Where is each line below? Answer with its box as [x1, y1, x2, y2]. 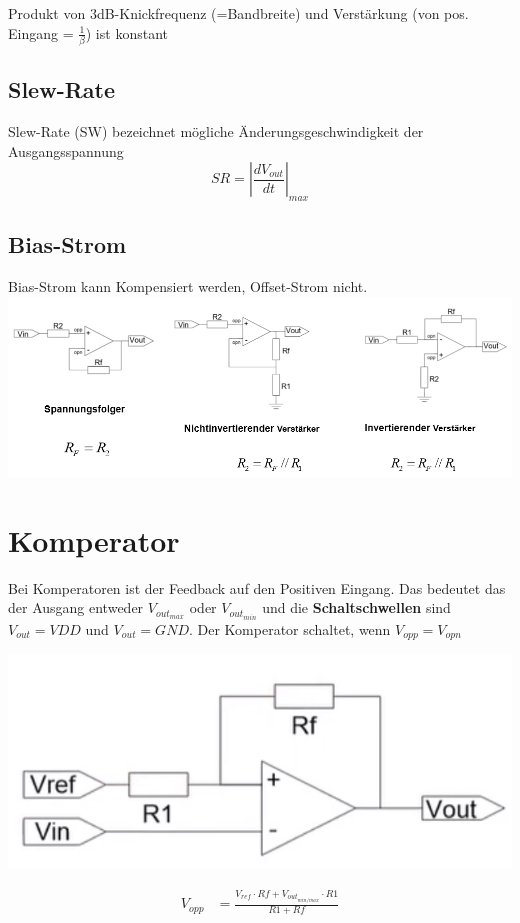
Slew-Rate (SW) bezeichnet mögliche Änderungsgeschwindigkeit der [8, 121, 424, 142]
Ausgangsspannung [8, 140, 124, 161]
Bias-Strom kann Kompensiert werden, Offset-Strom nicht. [8, 276, 368, 297]
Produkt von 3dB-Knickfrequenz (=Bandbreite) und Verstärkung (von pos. [8, 3, 469, 23]
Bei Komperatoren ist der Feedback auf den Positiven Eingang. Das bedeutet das [8, 577, 506, 598]
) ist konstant [85, 22, 168, 43]
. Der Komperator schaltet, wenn [188, 618, 391, 639]
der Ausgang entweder [8, 597, 144, 618]
